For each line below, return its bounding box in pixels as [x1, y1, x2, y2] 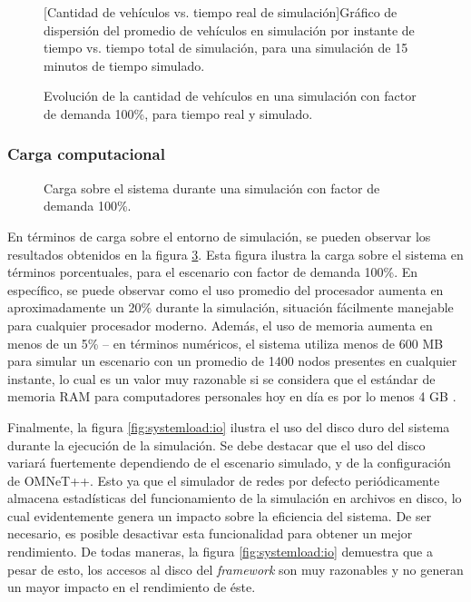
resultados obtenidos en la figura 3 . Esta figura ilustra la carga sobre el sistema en [7, 244, 464, 263]
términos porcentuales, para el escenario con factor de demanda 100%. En [7, 262, 418, 281]
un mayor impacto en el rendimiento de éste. [7, 577, 256, 597]
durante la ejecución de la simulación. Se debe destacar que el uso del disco [7, 435, 426, 454]
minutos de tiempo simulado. [44, 55, 205, 74]
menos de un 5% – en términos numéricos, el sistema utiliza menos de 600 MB [7, 333, 444, 352]
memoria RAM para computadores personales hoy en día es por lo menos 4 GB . [7, 387, 456, 406]
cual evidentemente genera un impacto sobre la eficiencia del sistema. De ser [7, 506, 432, 525]
